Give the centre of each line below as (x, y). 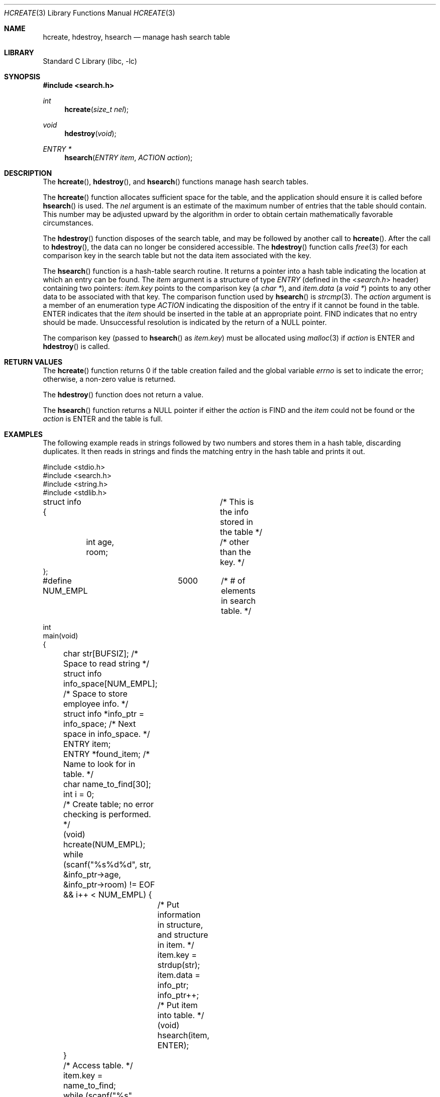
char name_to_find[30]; (107, 784)
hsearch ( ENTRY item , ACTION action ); (129, 157)
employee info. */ (96, 704)
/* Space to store (95, 694)
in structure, (180, 925)
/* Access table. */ (98, 1065)
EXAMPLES (23, 434)
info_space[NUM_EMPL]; (110, 684)
